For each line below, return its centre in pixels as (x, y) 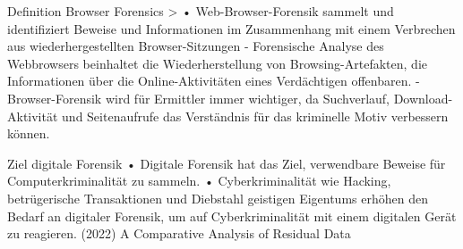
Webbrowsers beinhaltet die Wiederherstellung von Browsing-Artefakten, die (217, 63)
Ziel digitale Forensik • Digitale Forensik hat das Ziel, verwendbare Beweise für (227, 163)
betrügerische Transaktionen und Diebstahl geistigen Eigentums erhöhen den (218, 198)
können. (29, 133)
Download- (423, 98)
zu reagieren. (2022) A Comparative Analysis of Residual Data (179, 233)
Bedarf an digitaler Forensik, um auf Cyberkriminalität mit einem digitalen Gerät (232, 216)
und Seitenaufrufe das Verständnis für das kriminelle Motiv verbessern (255, 116)
